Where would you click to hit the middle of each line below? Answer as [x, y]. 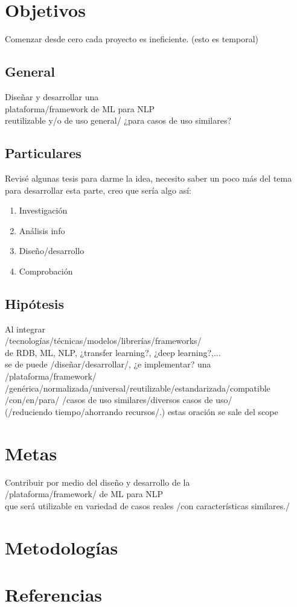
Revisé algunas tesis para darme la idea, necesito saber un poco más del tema [148, 178]
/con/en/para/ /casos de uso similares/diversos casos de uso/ [119, 400]
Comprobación [46, 271]
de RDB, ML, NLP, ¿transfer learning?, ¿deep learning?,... [113, 352]
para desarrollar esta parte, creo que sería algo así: [98, 190]
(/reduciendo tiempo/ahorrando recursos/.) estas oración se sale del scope [142, 411]
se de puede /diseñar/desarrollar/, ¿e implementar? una [108, 364]
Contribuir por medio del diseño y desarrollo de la [97, 482]
